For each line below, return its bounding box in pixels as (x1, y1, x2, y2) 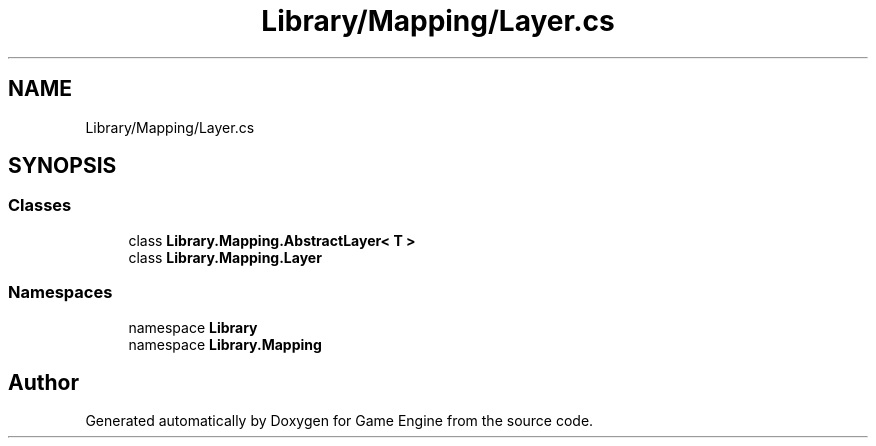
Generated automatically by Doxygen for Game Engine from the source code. (85, 412, 594, 430)
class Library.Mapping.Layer (128, 248, 322, 266)
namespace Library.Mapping (128, 335, 322, 353)
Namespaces (8, 282, 113, 303)
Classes (8, 195, 72, 216)
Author (8, 369, 79, 395)
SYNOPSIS (8, 153, 117, 179)
